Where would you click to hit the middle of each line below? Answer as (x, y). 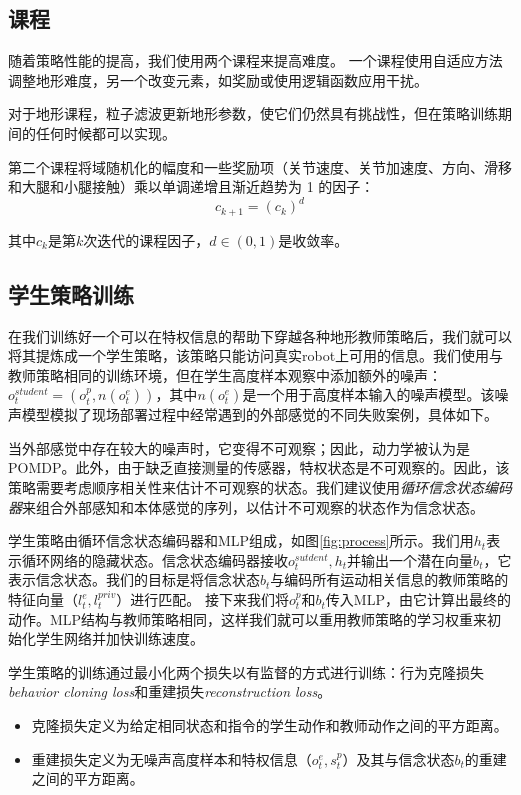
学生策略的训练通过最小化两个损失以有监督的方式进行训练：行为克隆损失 (246, 671)
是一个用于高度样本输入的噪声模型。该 (368, 394)
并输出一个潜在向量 (410, 559)
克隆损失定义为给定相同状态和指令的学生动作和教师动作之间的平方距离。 (269, 725)
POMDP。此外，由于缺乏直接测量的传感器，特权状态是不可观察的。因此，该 (259, 467)
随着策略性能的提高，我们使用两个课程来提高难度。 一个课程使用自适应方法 (255, 60)
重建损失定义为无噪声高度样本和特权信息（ (171, 758)
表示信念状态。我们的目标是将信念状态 (134, 579)
